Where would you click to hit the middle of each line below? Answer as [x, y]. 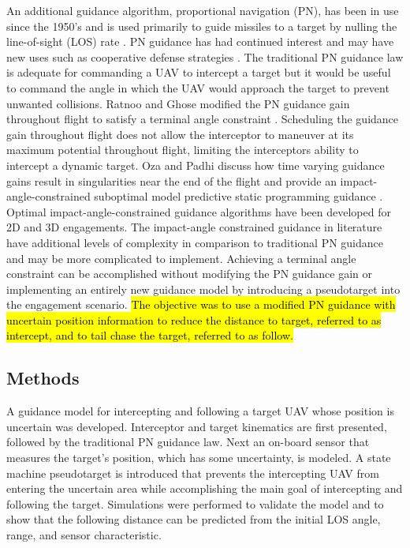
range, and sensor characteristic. [84, 535]
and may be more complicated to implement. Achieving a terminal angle [181, 258]
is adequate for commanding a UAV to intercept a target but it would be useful [199, 72]
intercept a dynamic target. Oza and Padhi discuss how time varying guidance [196, 165]
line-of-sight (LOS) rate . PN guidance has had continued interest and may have [200, 41]
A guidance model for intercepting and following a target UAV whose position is [200, 411]
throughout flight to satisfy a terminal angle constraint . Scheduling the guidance [203, 119]
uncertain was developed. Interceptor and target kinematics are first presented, [197, 426]
